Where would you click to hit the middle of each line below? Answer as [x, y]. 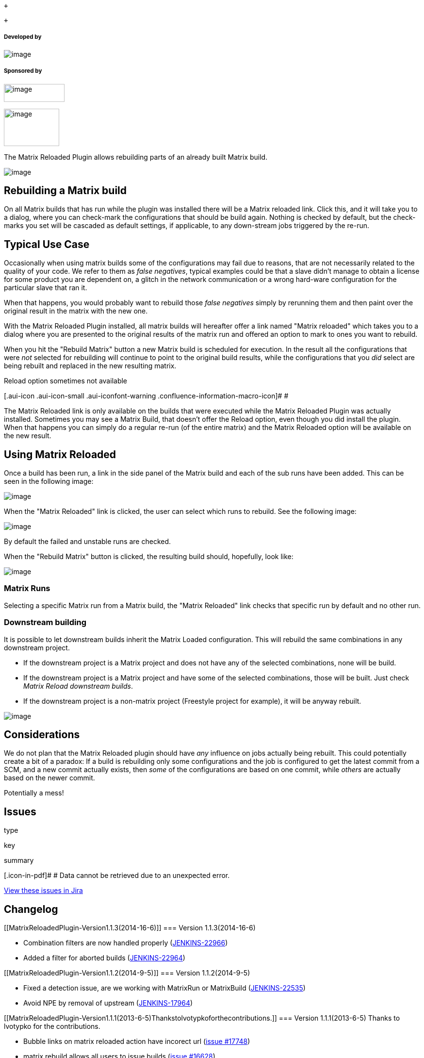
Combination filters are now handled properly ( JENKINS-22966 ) [126, 943]
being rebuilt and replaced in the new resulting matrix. [90, 366]
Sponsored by [23, 71]
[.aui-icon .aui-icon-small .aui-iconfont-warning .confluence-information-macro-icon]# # [146, 396]
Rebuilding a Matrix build [65, 190]
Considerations [42, 735]
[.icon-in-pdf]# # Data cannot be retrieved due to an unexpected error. [117, 876]
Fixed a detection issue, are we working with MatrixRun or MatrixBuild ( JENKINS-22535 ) [164, 988]
